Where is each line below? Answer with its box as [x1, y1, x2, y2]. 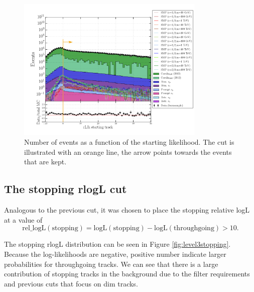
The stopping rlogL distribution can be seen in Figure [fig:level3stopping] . [4, 239, 231, 249]
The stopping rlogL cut [4, 181, 127, 197]
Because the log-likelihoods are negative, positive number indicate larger [4, 249, 226, 259]
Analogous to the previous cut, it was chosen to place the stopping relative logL [4, 205, 250, 215]
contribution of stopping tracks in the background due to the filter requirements [4, 268, 250, 279]
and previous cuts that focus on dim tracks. [4, 278, 138, 288]
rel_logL [22, 225, 46, 232]
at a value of [4, 214, 43, 225]
